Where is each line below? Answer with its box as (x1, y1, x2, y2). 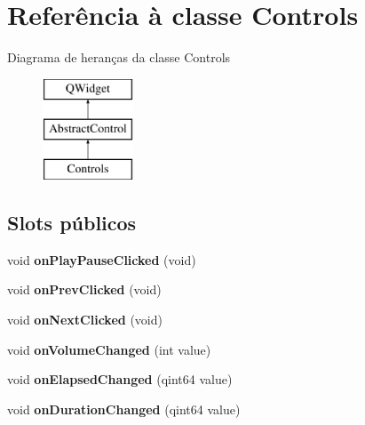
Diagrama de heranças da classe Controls (7, 48, 231, 67)
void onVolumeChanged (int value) (7, 340, 211, 358)
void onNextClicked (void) (7, 310, 163, 329)
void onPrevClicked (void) (7, 280, 162, 299)
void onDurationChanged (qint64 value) (7, 399, 241, 418)
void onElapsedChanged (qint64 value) (7, 370, 233, 389)
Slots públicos (7, 209, 137, 237)
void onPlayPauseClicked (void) (7, 250, 196, 269)
